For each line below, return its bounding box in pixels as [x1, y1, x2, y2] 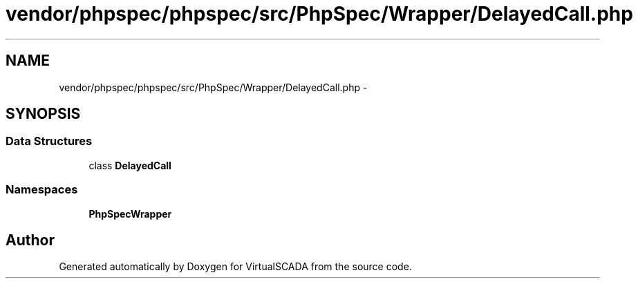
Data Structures [6, 134, 93, 149]
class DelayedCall [88, 159, 171, 171]
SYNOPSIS [6, 105, 81, 123]
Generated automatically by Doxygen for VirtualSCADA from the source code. [59, 261, 412, 273]
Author [6, 231, 55, 249]
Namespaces [6, 182, 78, 197]
